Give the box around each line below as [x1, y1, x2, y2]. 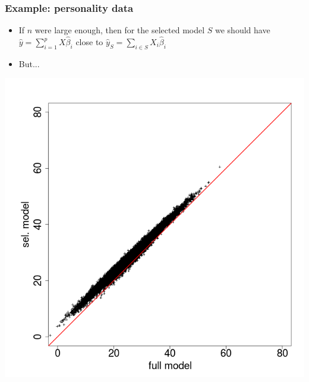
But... [18, 57, 40, 70]
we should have [215, 24, 270, 36]
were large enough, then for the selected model [34, 24, 205, 36]
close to [75, 36, 103, 48]
